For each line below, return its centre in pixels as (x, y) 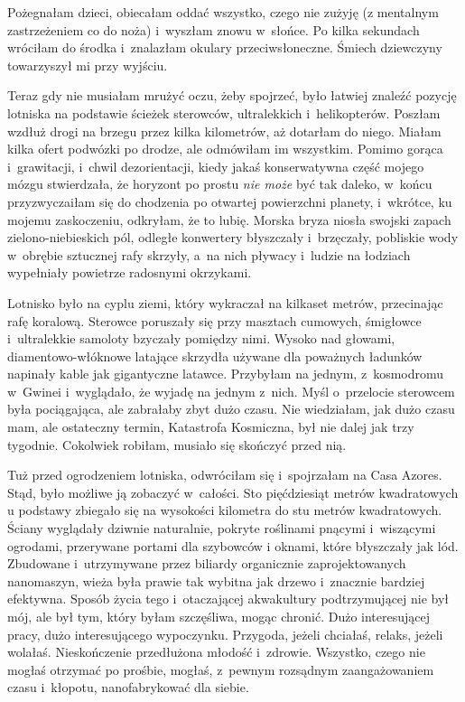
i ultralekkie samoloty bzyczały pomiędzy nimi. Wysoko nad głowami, (201, 338)
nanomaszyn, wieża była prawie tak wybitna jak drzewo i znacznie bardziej (216, 580)
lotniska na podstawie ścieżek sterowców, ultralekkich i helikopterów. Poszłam (224, 112)
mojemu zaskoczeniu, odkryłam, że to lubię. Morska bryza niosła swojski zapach (229, 219)
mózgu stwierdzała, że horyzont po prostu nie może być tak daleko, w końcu (220, 184)
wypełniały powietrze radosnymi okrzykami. (130, 272)
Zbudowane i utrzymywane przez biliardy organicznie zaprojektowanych (207, 563)
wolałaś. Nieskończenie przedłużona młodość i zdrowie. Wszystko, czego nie (216, 652)
